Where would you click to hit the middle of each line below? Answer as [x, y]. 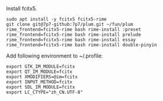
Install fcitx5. [22, 9]
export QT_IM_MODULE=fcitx [39, 72]
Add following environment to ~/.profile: [55, 56]
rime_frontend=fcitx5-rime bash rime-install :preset [74, 29]
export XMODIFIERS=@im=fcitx [42, 77]
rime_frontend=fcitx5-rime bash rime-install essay [71, 40]
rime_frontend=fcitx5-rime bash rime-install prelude [74, 35]
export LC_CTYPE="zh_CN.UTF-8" [45, 92]
